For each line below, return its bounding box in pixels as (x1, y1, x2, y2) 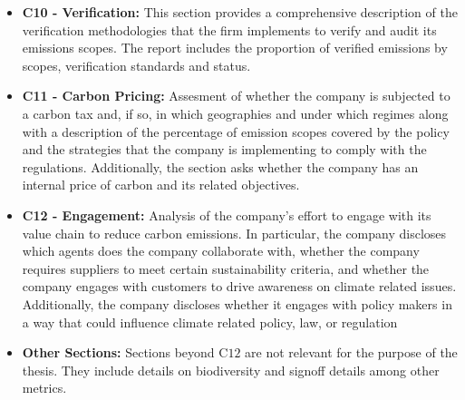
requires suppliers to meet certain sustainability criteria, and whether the (22, 259, 430, 278)
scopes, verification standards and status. (22, 55, 251, 74)
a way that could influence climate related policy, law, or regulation (22, 312, 398, 331)
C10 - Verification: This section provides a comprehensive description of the (22, 3, 458, 21)
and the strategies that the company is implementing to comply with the (22, 140, 427, 159)
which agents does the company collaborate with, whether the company (22, 241, 420, 260)
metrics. (22, 378, 67, 397)
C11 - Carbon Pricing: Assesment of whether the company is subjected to (22, 86, 450, 105)
